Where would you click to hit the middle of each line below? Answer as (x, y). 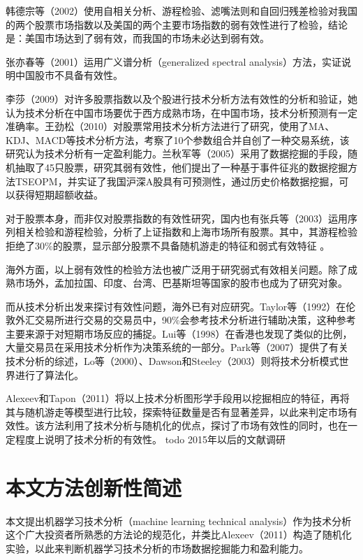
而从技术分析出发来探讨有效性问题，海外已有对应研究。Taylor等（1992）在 (176, 306)
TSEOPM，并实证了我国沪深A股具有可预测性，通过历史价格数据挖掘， (177, 181)
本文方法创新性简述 (94, 487)
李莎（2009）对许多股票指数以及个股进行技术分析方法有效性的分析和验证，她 (181, 98)
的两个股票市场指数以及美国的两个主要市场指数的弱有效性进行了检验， (167, 24)
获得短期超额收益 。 (59, 195)
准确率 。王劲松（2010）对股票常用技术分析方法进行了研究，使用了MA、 (170, 126)
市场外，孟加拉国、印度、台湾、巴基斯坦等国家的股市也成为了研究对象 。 (181, 283)
